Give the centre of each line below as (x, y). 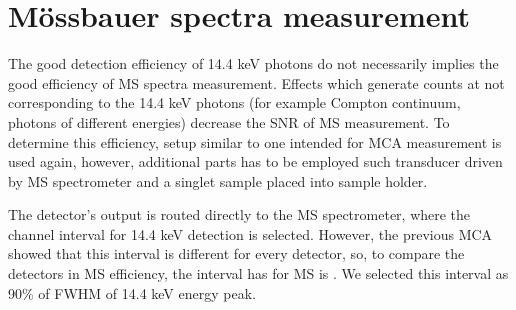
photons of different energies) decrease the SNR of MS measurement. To (229, 121)
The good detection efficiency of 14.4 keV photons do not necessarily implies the (253, 63)
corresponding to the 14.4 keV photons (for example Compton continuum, (234, 102)
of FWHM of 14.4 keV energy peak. (147, 292)
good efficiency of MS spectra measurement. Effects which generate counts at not (256, 82)
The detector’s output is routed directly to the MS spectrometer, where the (239, 214)
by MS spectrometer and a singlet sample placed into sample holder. (218, 180)
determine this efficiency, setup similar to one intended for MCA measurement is (255, 141)
